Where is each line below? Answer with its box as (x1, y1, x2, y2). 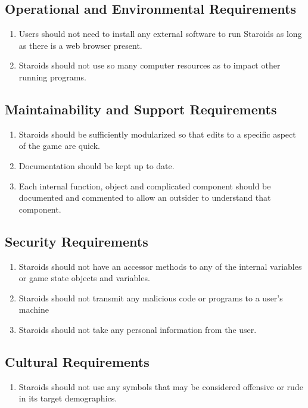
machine (18, 303, 49, 316)
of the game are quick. (18, 139, 100, 152)
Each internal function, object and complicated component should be (18, 179, 271, 192)
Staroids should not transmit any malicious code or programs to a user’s (18, 291, 283, 304)
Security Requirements (5, 232, 148, 250)
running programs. (18, 70, 86, 83)
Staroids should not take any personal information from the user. (18, 323, 257, 335)
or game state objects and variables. (18, 272, 150, 284)
